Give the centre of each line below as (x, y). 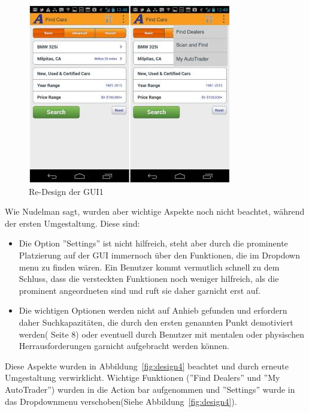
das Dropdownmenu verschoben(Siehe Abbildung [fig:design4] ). (121, 401)
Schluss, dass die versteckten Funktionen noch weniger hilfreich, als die (149, 279)
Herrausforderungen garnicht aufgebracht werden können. (124, 346)
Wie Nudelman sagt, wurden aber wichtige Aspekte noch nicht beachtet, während (155, 211)
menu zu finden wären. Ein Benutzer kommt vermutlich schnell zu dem (149, 267)
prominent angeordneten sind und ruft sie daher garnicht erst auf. (140, 290)
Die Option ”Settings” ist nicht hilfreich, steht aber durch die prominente (153, 243)
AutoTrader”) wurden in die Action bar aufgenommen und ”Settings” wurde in (150, 389)
